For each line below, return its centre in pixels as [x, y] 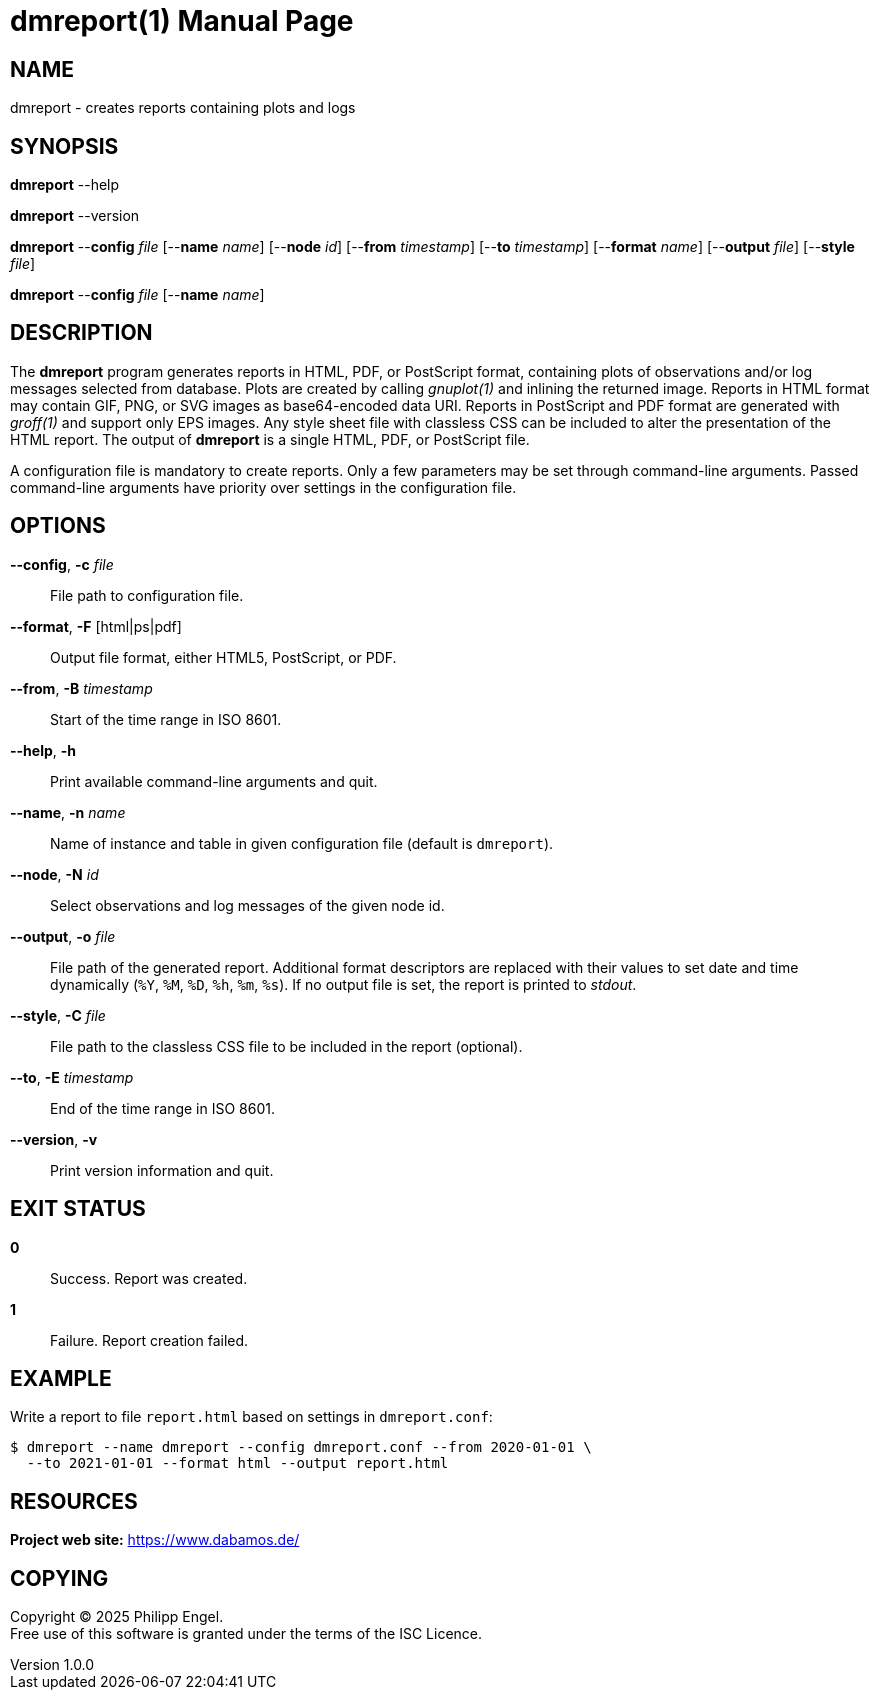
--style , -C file [58, 1015]
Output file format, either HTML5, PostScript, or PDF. [223, 657]
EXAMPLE [61, 1378]
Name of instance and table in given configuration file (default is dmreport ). [302, 843]
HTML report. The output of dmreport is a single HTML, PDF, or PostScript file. [270, 439]
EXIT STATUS [78, 1209]
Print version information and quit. [162, 1170]
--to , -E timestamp [72, 1077]
